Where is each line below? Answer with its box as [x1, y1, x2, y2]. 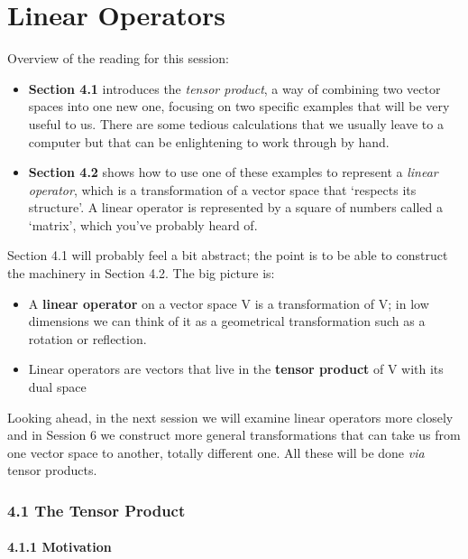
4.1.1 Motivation [7, 537, 112, 556]
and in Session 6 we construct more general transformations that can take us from [7, 425, 461, 444]
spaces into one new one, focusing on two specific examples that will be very [28, 97, 450, 116]
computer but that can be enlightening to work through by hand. [28, 132, 390, 151]
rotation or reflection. [28, 329, 147, 348]
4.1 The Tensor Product [7, 498, 186, 521]
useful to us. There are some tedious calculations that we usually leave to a [28, 114, 444, 133]
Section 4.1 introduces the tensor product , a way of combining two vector [28, 79, 441, 98]
